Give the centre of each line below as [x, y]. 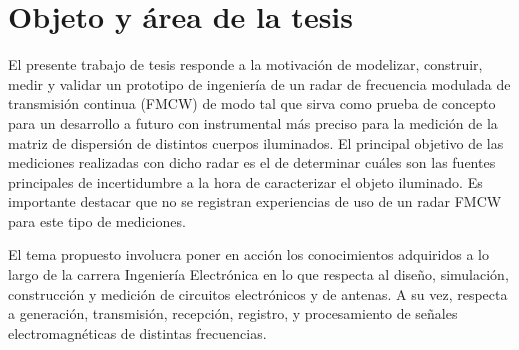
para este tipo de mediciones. [97, 220]
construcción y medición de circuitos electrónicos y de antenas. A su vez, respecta [258, 293]
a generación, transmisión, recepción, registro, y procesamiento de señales [233, 313]
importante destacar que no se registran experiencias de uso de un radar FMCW [255, 201]
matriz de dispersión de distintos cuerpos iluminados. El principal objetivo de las [256, 142]
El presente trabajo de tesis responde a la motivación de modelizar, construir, [245, 64]
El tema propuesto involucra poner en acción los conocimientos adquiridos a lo [248, 254]
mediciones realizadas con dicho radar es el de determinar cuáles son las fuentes [252, 162]
